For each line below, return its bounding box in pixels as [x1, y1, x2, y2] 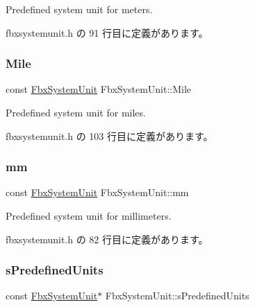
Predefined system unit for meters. [6, 2, 153, 16]
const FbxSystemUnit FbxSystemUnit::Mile [6, 82, 192, 96]
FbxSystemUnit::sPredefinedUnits [105, 288, 249, 303]
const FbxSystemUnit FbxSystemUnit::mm [6, 185, 189, 200]
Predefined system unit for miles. [6, 105, 146, 119]
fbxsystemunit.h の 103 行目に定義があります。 [6, 128, 213, 143]
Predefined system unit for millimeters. [6, 209, 172, 222]
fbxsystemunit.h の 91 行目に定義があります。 [6, 25, 208, 40]
